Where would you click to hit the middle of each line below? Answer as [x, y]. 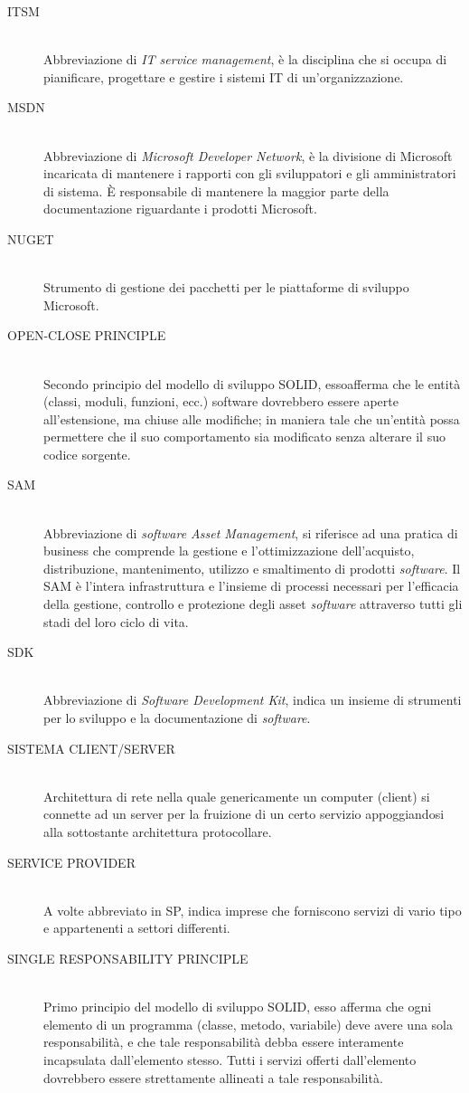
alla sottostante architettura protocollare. [158, 831]
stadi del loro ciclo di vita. [116, 621]
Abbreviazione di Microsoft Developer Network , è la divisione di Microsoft [248, 155]
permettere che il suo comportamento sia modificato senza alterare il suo [244, 437]
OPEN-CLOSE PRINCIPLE [87, 335]
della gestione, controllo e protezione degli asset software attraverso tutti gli [253, 604]
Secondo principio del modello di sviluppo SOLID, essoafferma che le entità [252, 383]
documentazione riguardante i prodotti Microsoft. [180, 209]
